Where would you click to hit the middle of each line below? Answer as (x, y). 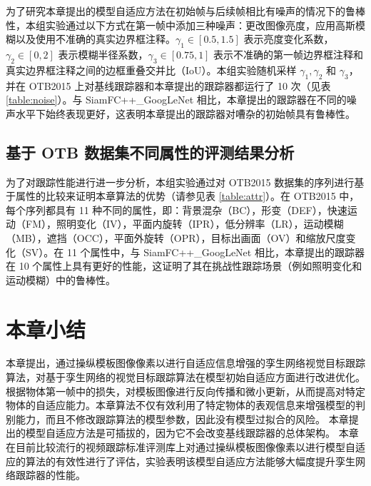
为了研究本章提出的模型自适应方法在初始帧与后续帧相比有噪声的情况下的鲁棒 (185, 11)
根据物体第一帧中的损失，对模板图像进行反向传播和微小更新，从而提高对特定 (185, 391)
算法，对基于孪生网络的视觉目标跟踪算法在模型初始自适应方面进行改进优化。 (185, 377)
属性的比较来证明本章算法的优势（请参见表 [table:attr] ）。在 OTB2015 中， (187, 196)
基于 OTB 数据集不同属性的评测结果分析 (150, 152)
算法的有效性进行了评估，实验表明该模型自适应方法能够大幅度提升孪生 (190, 461)
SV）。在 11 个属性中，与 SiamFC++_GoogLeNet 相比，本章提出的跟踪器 (195, 252)
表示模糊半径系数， (103, 54)
